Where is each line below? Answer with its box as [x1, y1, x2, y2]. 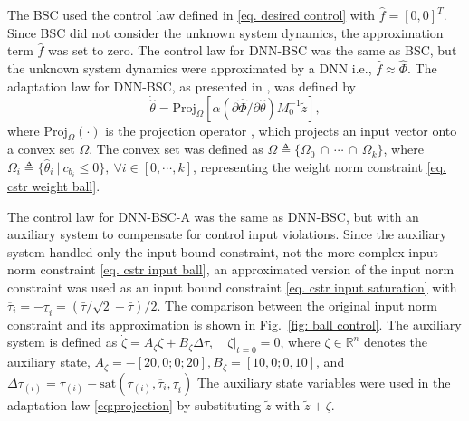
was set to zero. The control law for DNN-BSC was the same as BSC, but [48, 41, 457, 60]
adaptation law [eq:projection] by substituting [7, 395, 262, 414]
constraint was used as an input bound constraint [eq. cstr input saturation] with [7, 278, 457, 297]
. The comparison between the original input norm [157, 295, 437, 314]
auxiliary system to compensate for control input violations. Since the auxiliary [7, 225, 447, 244]
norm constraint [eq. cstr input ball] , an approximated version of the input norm [7, 260, 455, 279]
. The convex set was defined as [89, 139, 263, 158]
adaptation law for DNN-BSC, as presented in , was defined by [7, 76, 356, 95]
